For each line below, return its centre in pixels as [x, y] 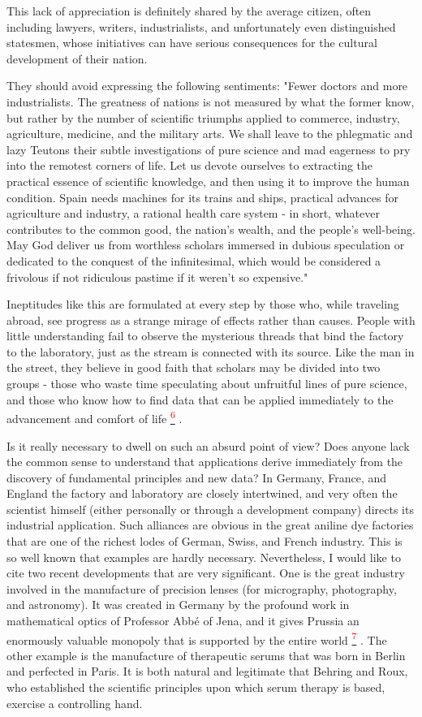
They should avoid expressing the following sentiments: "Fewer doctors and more [207, 86]
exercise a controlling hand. [75, 703]
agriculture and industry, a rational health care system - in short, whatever [193, 213]
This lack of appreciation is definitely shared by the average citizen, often [189, 11]
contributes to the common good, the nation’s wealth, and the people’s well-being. [211, 229]
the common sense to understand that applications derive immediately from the [205, 462]
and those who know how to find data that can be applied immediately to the [200, 399]
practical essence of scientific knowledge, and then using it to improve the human [208, 181]
